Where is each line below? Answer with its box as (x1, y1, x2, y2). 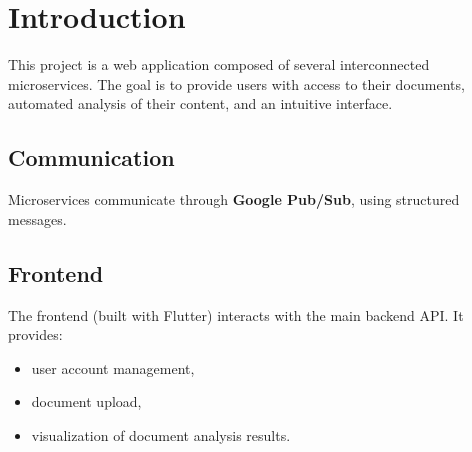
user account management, (31, 357, 195, 378)
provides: (8, 324, 63, 345)
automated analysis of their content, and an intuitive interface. (8, 93, 393, 114)
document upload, (31, 391, 142, 412)
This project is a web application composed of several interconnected (8, 54, 430, 75)
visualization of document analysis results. (31, 424, 291, 445)
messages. (8, 208, 67, 229)
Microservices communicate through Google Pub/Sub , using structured (8, 189, 460, 210)
